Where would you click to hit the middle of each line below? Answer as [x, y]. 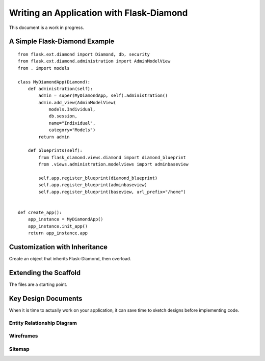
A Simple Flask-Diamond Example [62, 42]
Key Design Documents [46, 298]
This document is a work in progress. [47, 28]
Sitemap [19, 349]
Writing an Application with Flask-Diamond [98, 13]
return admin [54, 137]
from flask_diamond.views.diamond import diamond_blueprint [112, 157]
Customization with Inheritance [58, 247]
